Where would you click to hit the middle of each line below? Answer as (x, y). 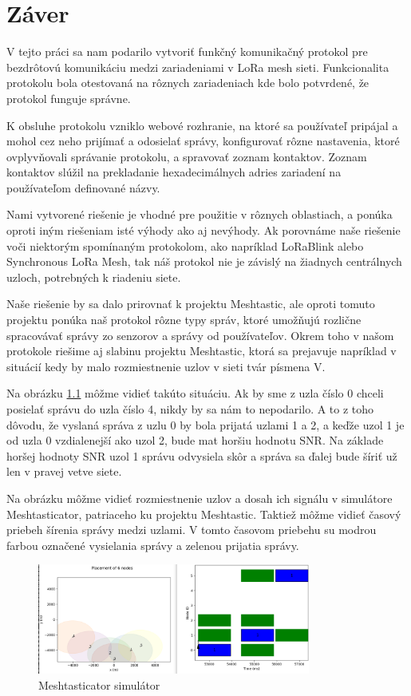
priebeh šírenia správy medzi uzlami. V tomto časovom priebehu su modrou (192, 530)
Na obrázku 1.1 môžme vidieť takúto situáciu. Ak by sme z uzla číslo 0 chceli (195, 393)
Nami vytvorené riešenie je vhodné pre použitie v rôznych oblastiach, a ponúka (200, 214)
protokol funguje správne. (69, 98)
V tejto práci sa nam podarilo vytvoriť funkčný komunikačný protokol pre (187, 51)
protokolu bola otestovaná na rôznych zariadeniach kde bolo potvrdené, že (188, 83)
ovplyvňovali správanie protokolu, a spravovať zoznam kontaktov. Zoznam (187, 156)
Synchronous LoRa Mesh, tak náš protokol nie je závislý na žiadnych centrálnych (204, 261)
